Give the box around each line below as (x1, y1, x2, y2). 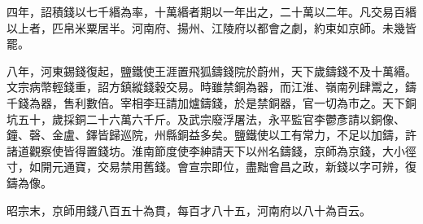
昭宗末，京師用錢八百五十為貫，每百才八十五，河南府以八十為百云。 (7, 201, 371, 218)
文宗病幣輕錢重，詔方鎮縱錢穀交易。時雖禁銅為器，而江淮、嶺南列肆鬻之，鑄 (7, 78, 416, 95)
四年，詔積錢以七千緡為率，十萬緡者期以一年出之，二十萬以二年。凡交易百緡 (7, 3, 416, 20)
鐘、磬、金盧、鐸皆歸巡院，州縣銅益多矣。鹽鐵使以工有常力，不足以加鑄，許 (7, 126, 416, 143)
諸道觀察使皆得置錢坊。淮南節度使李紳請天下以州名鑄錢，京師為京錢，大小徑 (7, 142, 416, 159)
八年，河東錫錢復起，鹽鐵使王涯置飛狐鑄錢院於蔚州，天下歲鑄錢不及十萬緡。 (7, 62, 416, 79)
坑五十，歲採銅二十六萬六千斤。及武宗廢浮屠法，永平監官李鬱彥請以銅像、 (7, 110, 405, 127)
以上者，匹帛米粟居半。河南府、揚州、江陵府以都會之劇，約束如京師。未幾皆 (7, 19, 416, 36)
